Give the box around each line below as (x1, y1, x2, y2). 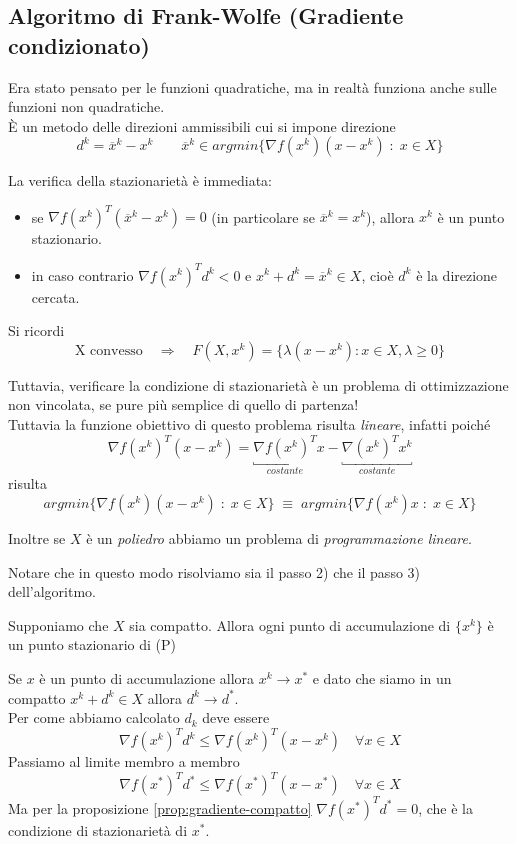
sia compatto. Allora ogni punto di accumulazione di (129, 614, 451, 635)
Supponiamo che (8, 614, 109, 635)
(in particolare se (211, 206, 315, 227)
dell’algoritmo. (8, 581, 96, 602)
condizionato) (8, 29, 150, 60)
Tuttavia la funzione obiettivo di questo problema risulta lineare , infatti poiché (8, 413, 491, 434)
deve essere (202, 707, 270, 728)
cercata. (31, 286, 80, 307)
